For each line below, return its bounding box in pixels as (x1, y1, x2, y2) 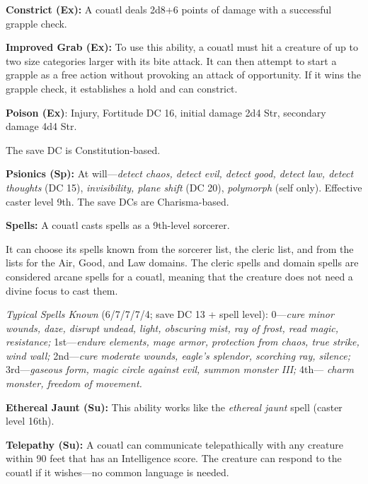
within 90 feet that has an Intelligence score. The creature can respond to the (6, 451, 342, 466)
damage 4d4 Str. (6, 119, 77, 134)
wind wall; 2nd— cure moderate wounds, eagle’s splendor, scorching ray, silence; (6, 348, 350, 362)
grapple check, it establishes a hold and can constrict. (6, 81, 238, 95)
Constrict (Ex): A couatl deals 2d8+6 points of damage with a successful (6, 2, 332, 16)
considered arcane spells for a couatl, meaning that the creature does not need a (6, 268, 353, 283)
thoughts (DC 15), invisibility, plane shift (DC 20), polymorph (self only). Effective (6, 179, 362, 194)
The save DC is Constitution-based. (6, 142, 161, 157)
